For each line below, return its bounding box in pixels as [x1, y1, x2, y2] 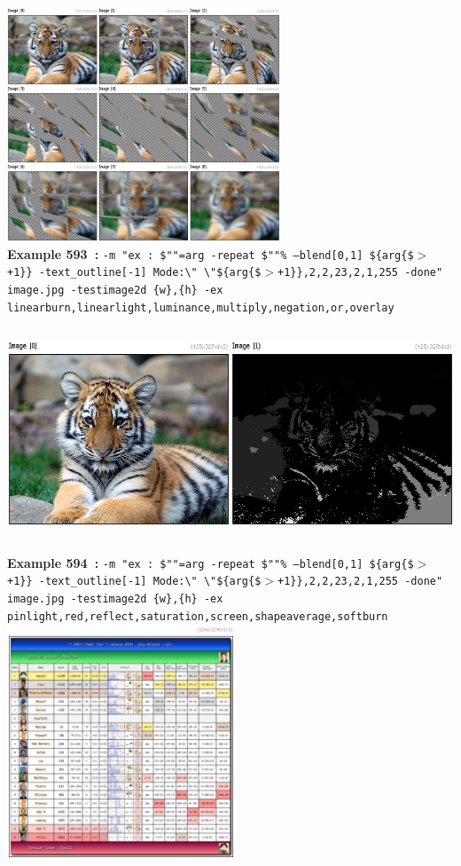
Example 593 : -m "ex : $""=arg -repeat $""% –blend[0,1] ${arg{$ [7, 244, 414, 263]
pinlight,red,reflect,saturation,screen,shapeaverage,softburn [7, 610, 388, 623]
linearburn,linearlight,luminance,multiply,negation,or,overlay [7, 301, 395, 314]
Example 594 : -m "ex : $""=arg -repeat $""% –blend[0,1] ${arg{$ [7, 553, 414, 571]
